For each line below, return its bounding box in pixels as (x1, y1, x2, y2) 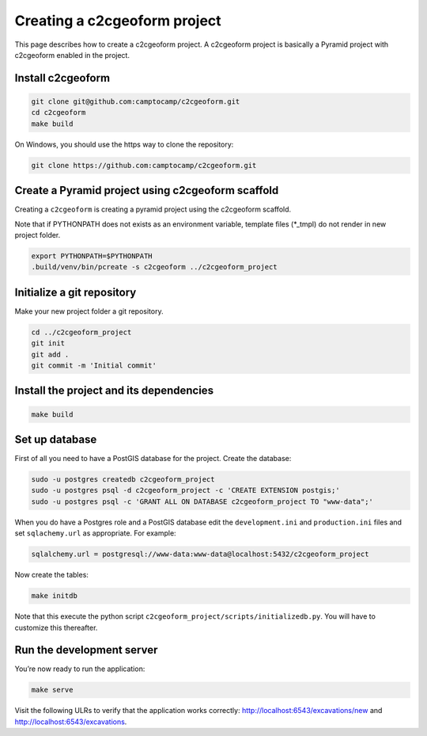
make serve (31, 685, 74, 695)
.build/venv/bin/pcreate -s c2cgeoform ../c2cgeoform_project (31, 262, 278, 272)
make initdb (31, 591, 78, 601)
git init (31, 339, 66, 348)
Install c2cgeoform (14, 71, 111, 85)
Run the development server (14, 643, 158, 657)
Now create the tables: (14, 570, 89, 580)
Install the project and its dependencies (14, 384, 213, 398)
